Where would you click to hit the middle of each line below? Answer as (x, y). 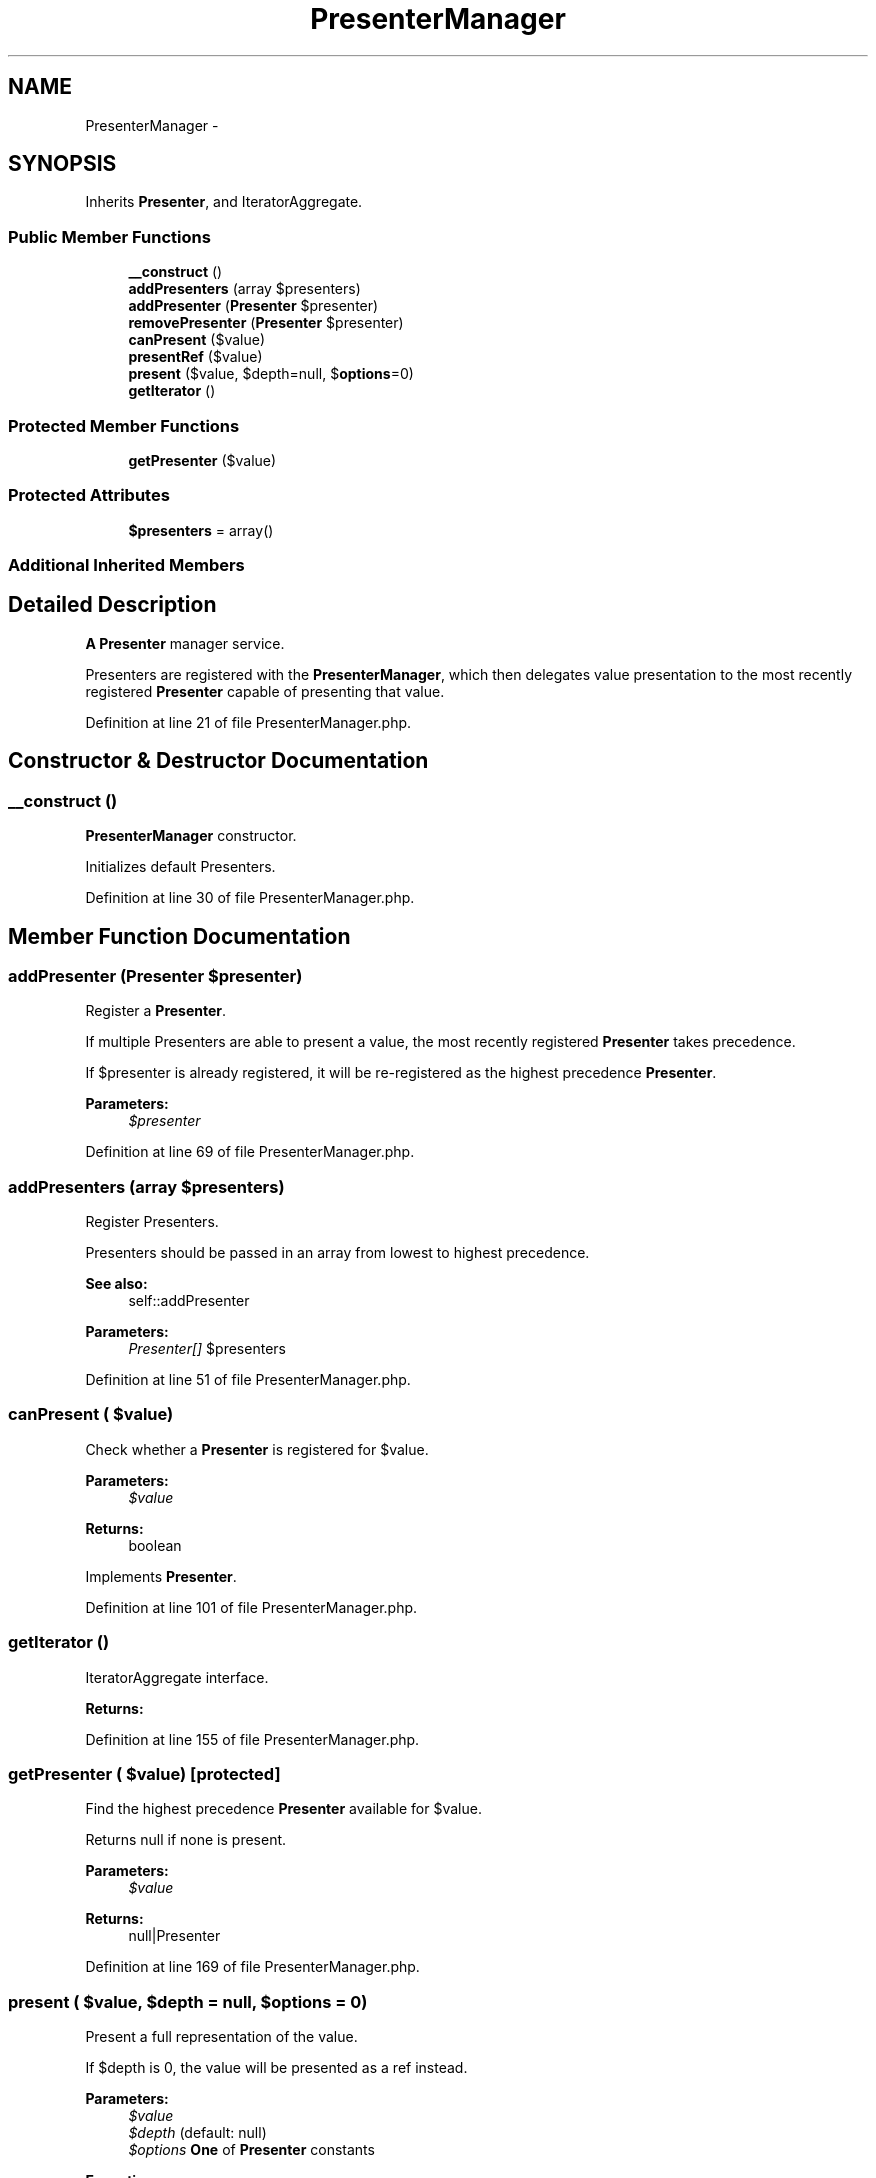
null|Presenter (174, 1936)
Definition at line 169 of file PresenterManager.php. (252, 1967)
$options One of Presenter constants (251, 2150)
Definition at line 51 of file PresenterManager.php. (248, 1380)
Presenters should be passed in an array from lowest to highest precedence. (337, 1253)
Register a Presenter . (156, 1011)
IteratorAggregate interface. (177, 1677)
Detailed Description (112, 605)
